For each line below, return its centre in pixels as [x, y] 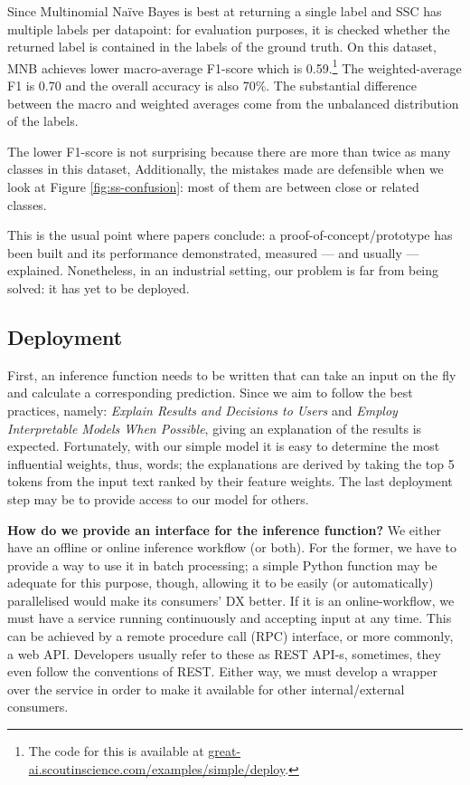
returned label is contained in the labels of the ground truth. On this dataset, [222, 47]
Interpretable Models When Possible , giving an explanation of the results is [215, 428]
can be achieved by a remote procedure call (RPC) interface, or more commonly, [230, 636]
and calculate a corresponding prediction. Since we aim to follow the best [210, 392]
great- [225, 751]
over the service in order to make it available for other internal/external [206, 689]
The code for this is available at [116, 751]
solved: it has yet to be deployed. [99, 287]
